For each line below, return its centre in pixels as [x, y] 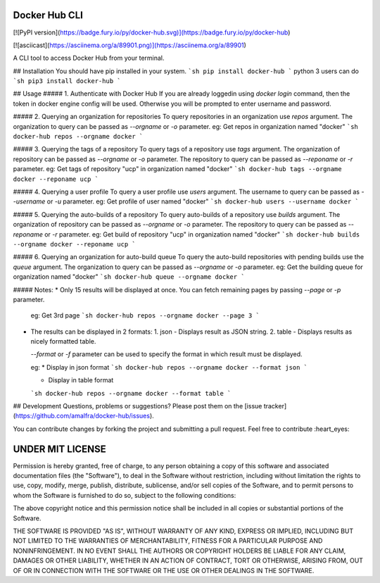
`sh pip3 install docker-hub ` [67, 81]
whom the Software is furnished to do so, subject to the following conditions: [125, 495]
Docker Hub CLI [48, 15]
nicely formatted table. [63, 341]
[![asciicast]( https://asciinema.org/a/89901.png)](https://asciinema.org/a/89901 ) [129, 45]
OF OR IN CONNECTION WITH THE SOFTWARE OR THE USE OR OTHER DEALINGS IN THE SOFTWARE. [164, 570]
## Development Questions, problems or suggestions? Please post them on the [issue [138, 406]
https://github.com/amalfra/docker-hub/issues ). [84, 416]
